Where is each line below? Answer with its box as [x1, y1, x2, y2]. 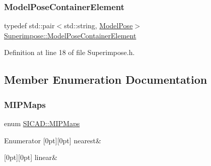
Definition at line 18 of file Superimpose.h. [4, 47, 135, 58]
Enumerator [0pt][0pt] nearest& [4, 135, 101, 145]
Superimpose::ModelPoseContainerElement [4, 30, 136, 40]
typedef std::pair [4, 20, 55, 31]
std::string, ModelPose [64, 20, 133, 31]
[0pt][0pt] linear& [4, 152, 57, 162]
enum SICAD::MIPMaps [4, 118, 80, 128]
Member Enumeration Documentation [4, 72, 207, 87]
